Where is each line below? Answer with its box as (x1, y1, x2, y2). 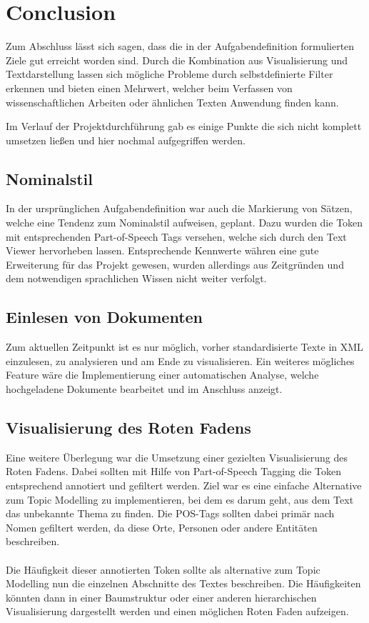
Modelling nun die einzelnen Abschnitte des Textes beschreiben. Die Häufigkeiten (6, 576, 361, 591)
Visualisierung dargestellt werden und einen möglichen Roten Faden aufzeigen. (6, 604, 349, 619)
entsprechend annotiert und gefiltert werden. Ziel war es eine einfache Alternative (6, 478, 362, 493)
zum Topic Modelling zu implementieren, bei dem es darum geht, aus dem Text (6, 492, 354, 507)
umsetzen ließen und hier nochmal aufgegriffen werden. (6, 132, 246, 147)
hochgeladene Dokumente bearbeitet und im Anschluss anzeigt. (6, 382, 283, 397)
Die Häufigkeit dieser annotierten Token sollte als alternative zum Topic (6, 562, 320, 577)
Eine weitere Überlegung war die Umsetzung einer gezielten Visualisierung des (6, 449, 348, 464)
